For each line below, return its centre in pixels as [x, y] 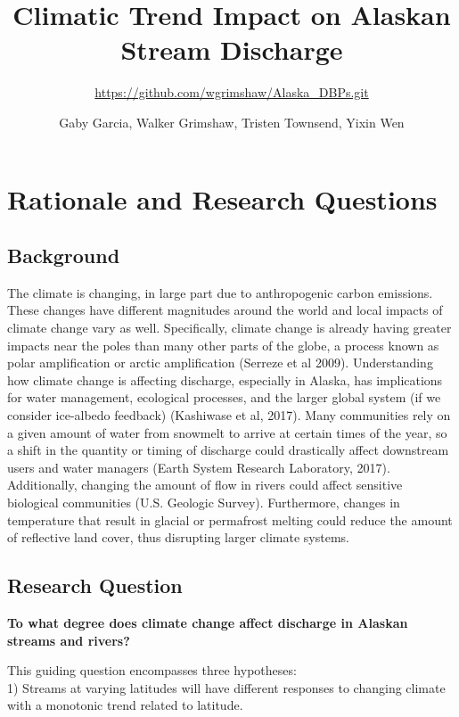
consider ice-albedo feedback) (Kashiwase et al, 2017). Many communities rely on [229, 415]
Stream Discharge [232, 49]
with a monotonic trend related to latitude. [125, 705]
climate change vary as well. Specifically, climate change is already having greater [229, 328]
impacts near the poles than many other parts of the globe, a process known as [223, 345]
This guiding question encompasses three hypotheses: [152, 670]
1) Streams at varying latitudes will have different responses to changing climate [226, 687]
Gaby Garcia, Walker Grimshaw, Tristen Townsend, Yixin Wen [232, 122]
